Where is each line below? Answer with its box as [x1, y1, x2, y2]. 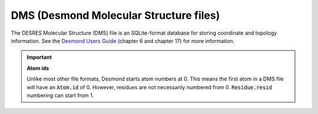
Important [26, 53, 52, 61]
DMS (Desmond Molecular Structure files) [11, 9, 220, 22]
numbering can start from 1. [26, 92, 94, 99]
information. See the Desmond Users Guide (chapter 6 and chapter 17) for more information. [11, 37, 235, 44]
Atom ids [26, 65, 49, 72]
